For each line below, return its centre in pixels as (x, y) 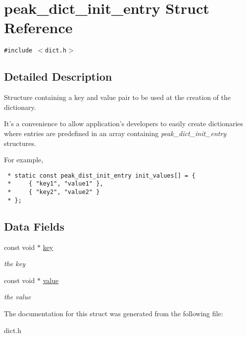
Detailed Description (58, 76)
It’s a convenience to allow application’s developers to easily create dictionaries (124, 123)
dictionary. (20, 107)
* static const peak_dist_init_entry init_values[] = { (101, 175)
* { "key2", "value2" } (54, 192)
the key (15, 264)
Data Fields (34, 226)
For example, (24, 160)
